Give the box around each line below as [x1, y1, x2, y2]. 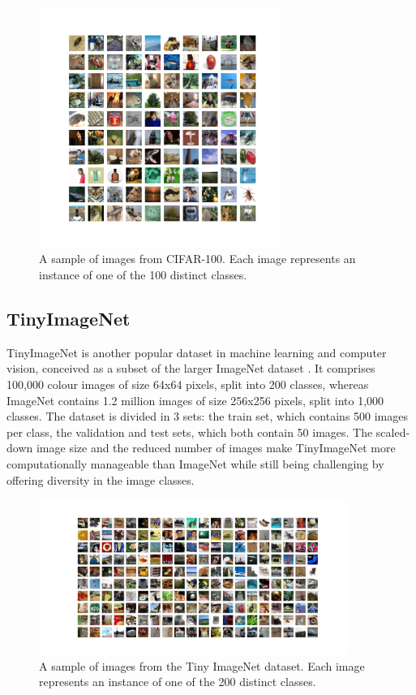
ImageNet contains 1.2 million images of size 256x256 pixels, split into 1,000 [6, 391, 384, 408]
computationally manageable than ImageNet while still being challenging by [6, 455, 384, 472]
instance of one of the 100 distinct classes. [39, 265, 247, 283]
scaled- [375, 423, 410, 440]
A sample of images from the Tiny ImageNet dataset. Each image [39, 657, 365, 674]
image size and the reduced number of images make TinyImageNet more [36, 439, 396, 456]
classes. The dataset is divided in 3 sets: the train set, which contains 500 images [6, 408, 409, 425]
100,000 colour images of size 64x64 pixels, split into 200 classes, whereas [6, 375, 369, 392]
